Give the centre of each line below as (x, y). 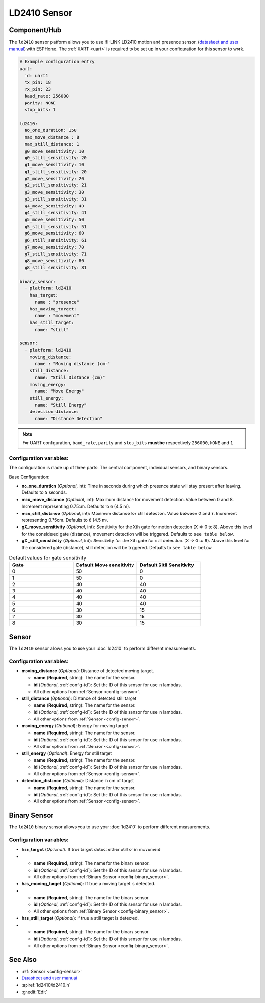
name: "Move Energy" (60, 391)
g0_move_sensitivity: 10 (54, 151)
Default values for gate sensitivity (48, 558)
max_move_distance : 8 (52, 137)
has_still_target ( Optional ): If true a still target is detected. (80, 918)
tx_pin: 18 (38, 82)
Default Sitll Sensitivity (167, 565)
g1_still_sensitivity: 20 (56, 171)
